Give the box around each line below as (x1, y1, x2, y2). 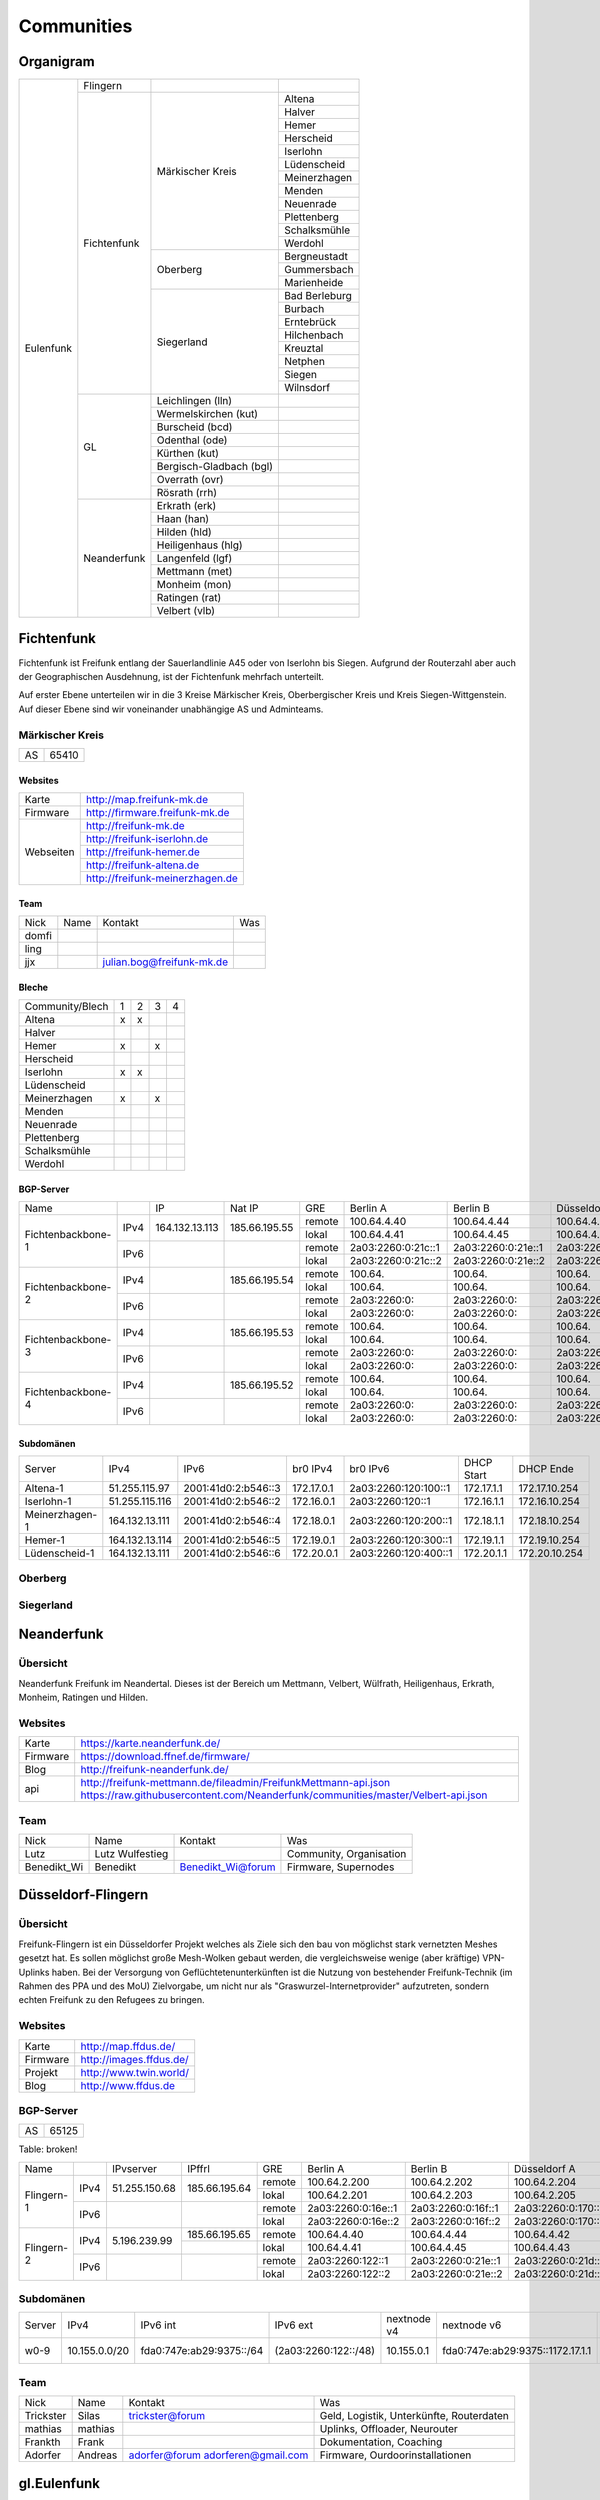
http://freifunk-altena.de (85, 858, 200, 872)
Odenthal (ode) (156, 433, 228, 447)
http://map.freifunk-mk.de (85, 792, 209, 806)
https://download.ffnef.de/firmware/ (80, 1750, 250, 1764)
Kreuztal (283, 341, 324, 355)
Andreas (77, 2448, 118, 2462)
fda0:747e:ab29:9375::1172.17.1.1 (441, 2344, 592, 2358)
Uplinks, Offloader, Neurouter (319, 2422, 459, 2436)
